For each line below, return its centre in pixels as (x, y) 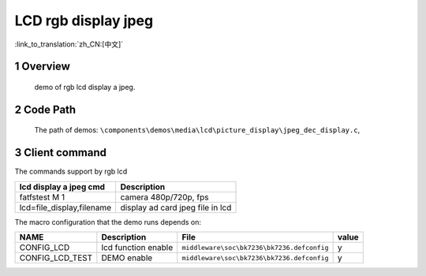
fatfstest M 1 (42, 197)
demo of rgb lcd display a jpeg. (85, 87)
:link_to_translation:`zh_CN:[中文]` (69, 44)
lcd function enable (137, 248)
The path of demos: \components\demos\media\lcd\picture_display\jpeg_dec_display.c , (197, 130)
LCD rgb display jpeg (84, 21)
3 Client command (60, 153)
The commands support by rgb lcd (71, 172)
